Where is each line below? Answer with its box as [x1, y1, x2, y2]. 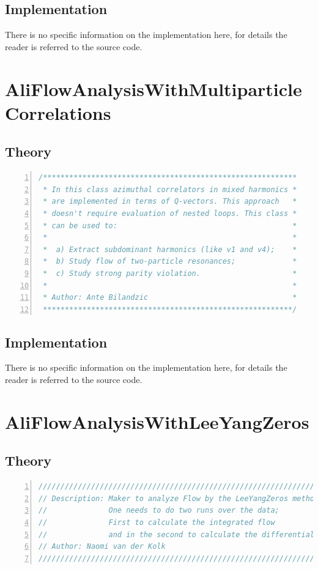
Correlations [5, 100, 111, 125]
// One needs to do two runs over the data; [39, 506, 279, 515]
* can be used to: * [43, 221, 297, 230]
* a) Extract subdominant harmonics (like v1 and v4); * [43, 245, 297, 254]
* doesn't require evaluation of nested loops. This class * [43, 209, 297, 218]
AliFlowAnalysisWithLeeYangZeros [5, 409, 309, 434]
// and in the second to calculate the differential [39, 530, 315, 539]
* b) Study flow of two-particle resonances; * [43, 257, 297, 266]
